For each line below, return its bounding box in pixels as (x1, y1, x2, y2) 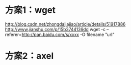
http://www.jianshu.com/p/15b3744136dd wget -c (5, 26, 105, 32)
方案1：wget (5, 4, 56, 16)
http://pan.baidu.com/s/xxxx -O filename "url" (21, 32, 115, 37)
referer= (5, 32, 22, 37)
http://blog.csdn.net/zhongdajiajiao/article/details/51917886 (5, 21, 126, 27)
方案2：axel (5, 50, 54, 62)
